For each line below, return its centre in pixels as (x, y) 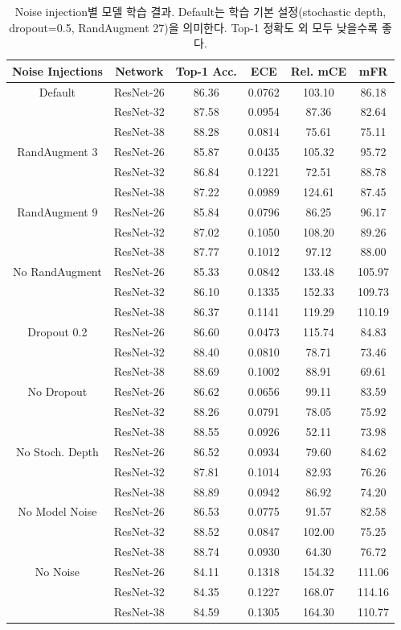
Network (139, 70)
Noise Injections (57, 70)
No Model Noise (57, 511)
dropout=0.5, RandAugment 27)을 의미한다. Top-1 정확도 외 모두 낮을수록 (194, 27)
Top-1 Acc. (206, 70)
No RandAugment (57, 272)
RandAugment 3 (57, 152)
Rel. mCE (319, 70)
